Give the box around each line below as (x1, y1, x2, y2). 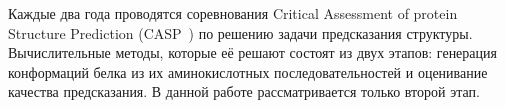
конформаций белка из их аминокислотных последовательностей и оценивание (8, 61, 488, 82)
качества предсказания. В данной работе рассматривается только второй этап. (8, 81, 480, 102)
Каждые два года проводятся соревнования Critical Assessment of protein (8, 3, 458, 23)
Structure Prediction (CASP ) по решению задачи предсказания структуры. (8, 22, 473, 43)
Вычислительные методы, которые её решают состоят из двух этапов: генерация (8, 42, 497, 63)
